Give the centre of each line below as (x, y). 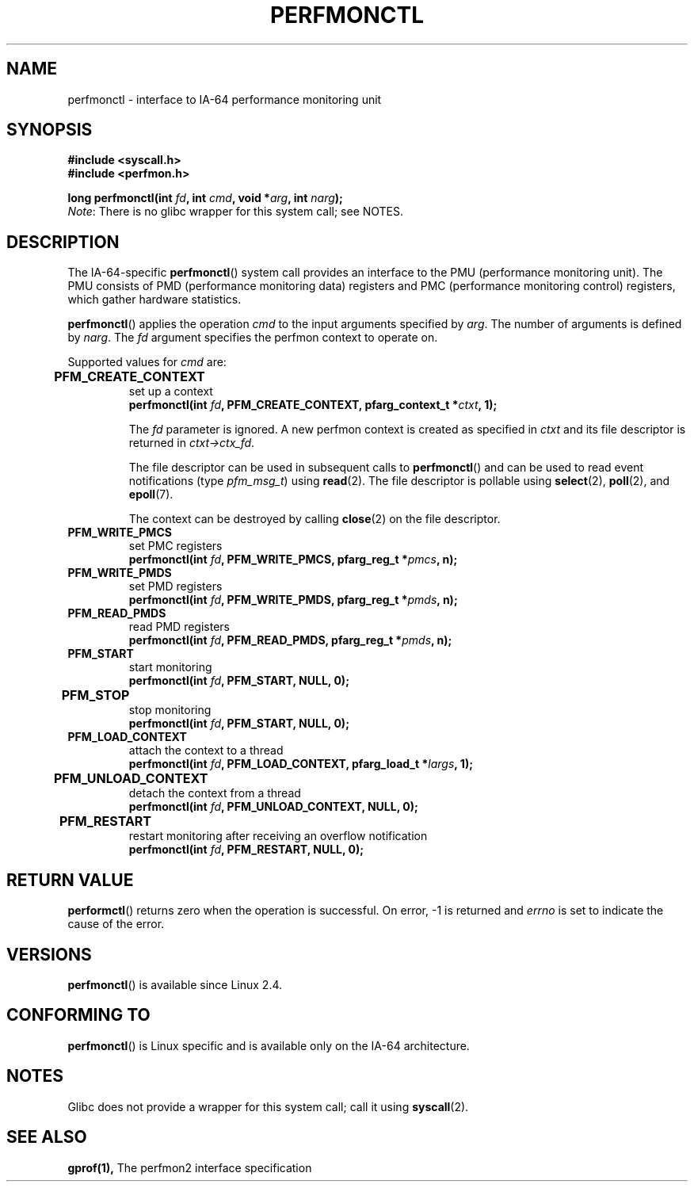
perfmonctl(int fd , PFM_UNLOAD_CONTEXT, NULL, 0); (273, 807)
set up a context (171, 392)
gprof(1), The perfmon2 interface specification (190, 1167)
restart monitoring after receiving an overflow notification (278, 836)
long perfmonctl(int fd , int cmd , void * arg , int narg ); (205, 198)
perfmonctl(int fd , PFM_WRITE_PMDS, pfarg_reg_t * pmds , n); (293, 600)
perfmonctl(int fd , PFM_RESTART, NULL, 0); (246, 850)
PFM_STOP (95, 695)
